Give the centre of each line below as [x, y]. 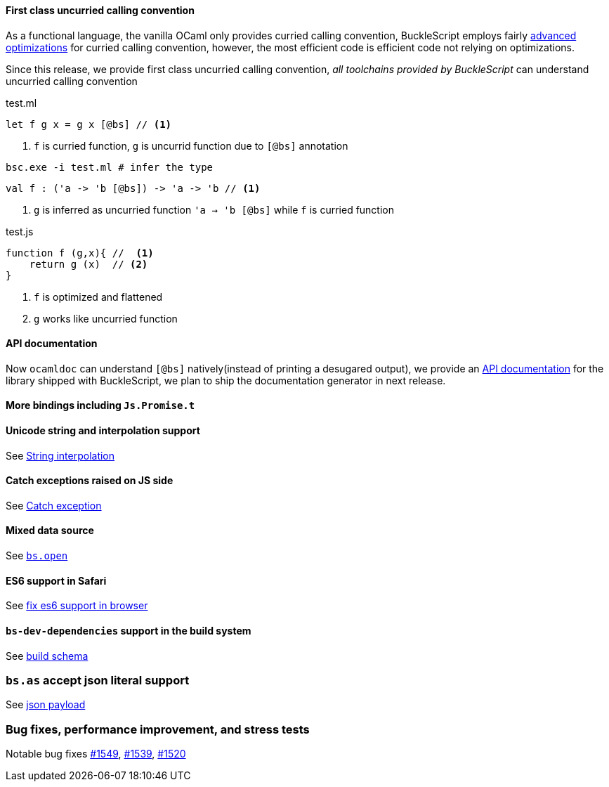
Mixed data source [50, 531]
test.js [20, 231]
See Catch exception [54, 505]
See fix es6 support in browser [77, 606]
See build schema [47, 656]
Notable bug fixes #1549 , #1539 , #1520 [96, 754]
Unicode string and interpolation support [103, 431]
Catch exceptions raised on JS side [90, 481]
